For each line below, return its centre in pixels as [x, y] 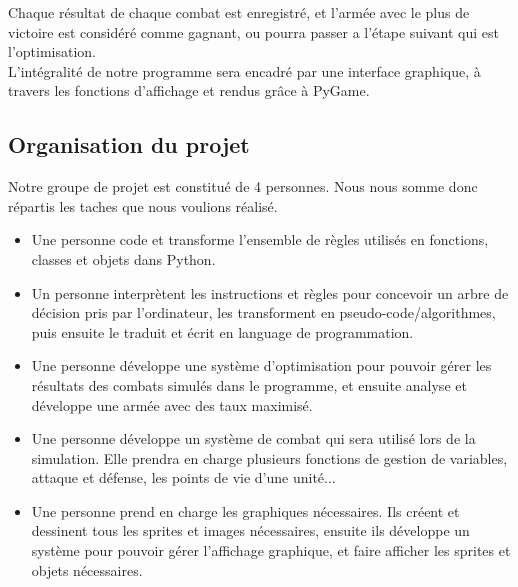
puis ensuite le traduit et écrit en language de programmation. [222, 331]
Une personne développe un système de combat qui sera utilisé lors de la [253, 438]
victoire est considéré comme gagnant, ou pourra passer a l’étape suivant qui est [254, 31]
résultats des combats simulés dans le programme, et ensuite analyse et [249, 384]
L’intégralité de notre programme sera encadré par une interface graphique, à [244, 70]
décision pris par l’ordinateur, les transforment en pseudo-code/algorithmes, [263, 312]
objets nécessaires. [87, 569]
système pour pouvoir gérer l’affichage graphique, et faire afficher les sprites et [271, 550]
